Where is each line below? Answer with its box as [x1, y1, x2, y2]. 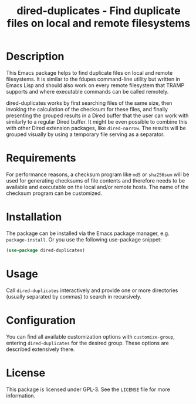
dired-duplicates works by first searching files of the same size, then [6, 99, 173, 107]
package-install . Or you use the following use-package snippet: [6, 236, 162, 243]
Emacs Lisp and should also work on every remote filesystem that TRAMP [6, 81, 185, 89]
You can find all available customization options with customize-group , [6, 333, 175, 340]
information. [6, 392, 36, 399]
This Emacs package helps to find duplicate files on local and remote [6, 69, 173, 76]
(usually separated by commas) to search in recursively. [6, 293, 142, 300]
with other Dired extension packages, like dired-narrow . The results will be [6, 124, 186, 131]
